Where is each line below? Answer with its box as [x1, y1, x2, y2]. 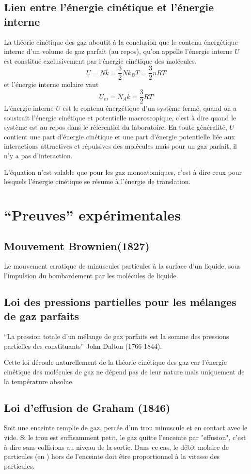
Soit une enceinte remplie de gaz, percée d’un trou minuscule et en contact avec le [4, 423, 248, 433]
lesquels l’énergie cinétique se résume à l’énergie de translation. [4, 176, 191, 186]
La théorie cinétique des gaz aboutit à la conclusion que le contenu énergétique [4, 36, 238, 47]
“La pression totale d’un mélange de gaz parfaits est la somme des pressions [4, 331, 229, 341]
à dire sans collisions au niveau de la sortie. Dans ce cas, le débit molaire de [4, 441, 229, 452]
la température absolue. [4, 376, 74, 386]
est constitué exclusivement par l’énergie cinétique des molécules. [4, 55, 197, 66]
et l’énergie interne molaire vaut [4, 79, 99, 89]
